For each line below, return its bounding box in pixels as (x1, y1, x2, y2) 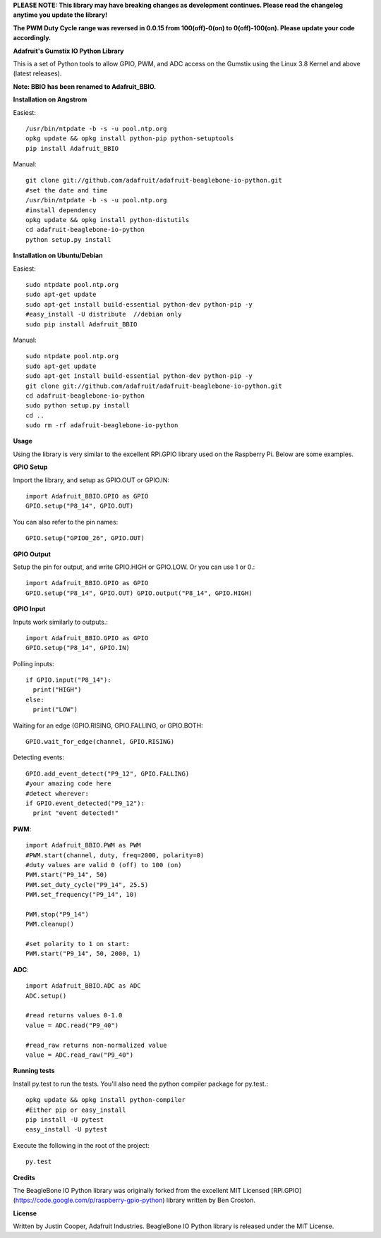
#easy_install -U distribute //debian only (25, 310, 183, 319)
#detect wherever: (25, 790, 90, 797)
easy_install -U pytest (25, 1125, 108, 1134)
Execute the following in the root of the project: (13, 1141, 150, 1149)
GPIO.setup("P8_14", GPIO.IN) (25, 644, 131, 652)
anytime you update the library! (13, 11, 108, 19)
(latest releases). (13, 69, 62, 78)
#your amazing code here (25, 780, 111, 787)
